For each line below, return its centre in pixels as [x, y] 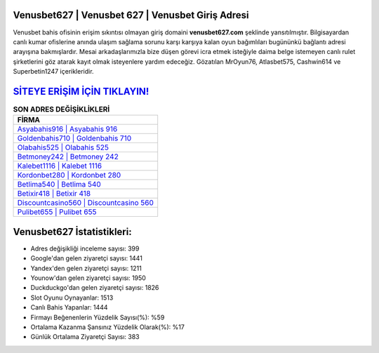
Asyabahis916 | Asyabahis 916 [67, 129]
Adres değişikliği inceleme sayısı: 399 [85, 248]
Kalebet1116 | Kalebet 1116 [60, 166]
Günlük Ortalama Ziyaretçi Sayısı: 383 [85, 337]
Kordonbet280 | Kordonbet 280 [69, 175]
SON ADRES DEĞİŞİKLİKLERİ [61, 109]
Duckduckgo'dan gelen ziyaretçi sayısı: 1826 [95, 288]
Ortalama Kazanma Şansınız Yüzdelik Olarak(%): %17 [108, 327]
